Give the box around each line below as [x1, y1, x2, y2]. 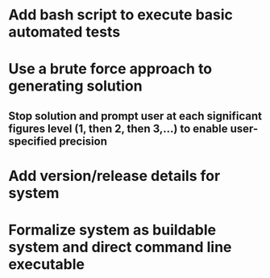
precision [59, 134, 107, 148]
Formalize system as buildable [8, 221, 216, 239]
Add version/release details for [8, 166, 221, 185]
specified [8, 134, 57, 148]
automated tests [8, 23, 121, 41]
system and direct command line [8, 238, 232, 256]
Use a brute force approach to [8, 60, 213, 78]
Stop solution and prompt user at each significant [8, 109, 262, 123]
